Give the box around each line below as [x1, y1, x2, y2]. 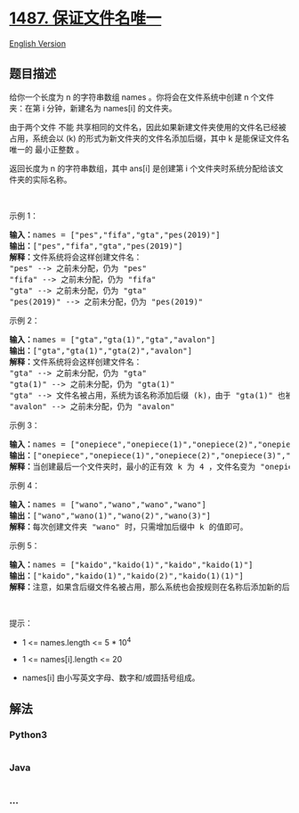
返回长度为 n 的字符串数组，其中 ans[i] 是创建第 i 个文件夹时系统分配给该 [9, 162, 276, 174]
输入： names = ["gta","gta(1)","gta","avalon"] [9, 334, 216, 344]
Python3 [9, 728, 47, 741]
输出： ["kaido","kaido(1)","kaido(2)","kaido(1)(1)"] [9, 571, 245, 580]
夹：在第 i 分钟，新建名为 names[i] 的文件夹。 [9, 103, 177, 113]
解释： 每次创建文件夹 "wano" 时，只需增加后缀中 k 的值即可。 [9, 521, 248, 531]
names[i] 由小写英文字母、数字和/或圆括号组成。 [21, 672, 200, 683]
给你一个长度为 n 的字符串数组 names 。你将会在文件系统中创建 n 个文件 [9, 91, 275, 103]
